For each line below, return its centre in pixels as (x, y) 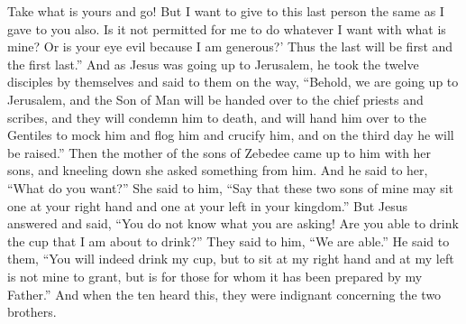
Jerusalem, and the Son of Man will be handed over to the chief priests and (215, 99)
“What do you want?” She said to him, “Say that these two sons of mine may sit (230, 187)
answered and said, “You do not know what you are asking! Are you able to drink (233, 223)
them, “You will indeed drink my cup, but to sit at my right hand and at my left (231, 259)
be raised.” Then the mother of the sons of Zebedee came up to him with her (219, 152)
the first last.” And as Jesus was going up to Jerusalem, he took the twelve (213, 64)
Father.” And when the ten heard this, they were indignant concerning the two (224, 294)
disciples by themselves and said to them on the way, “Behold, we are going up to (233, 82)
